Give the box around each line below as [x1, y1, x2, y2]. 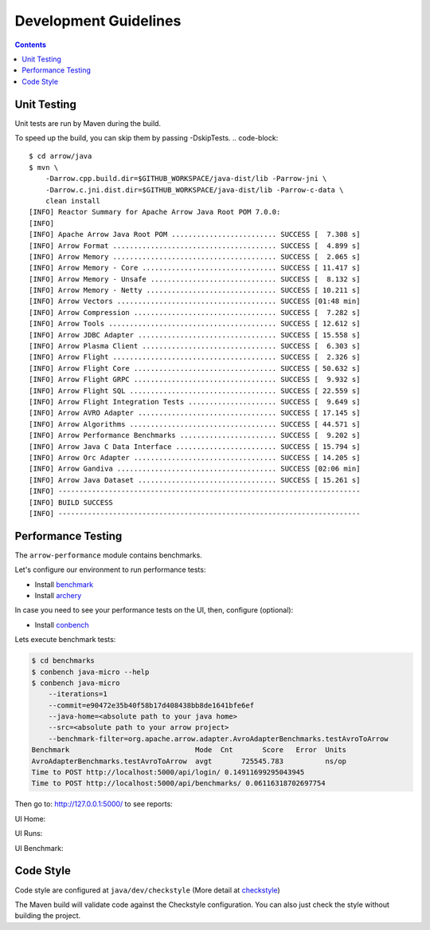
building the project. [14, 911, 81, 920]
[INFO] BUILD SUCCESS [29, 498, 113, 506]
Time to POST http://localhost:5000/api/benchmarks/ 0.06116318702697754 [31, 778, 326, 788]
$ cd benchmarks [31, 656, 96, 665]
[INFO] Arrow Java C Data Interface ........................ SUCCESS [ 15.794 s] [29, 442, 361, 451]
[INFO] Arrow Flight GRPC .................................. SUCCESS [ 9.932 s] [29, 375, 361, 384]
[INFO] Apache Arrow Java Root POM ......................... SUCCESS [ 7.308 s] [29, 230, 361, 239]
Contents [14, 40, 47, 49]
